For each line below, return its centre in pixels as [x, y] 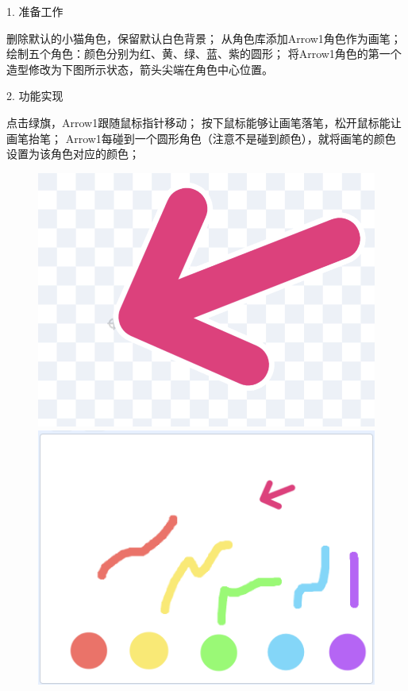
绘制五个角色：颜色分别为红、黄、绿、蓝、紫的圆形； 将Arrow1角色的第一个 [204, 54]
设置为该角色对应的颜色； [73, 154]
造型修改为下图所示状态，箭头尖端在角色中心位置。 [140, 69]
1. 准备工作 [35, 11]
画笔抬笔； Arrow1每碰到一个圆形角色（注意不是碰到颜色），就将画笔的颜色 [201, 138]
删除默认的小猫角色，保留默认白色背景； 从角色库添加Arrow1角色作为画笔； [204, 38]
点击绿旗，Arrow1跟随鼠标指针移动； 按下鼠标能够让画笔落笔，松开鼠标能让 [204, 122]
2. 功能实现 [35, 96]
